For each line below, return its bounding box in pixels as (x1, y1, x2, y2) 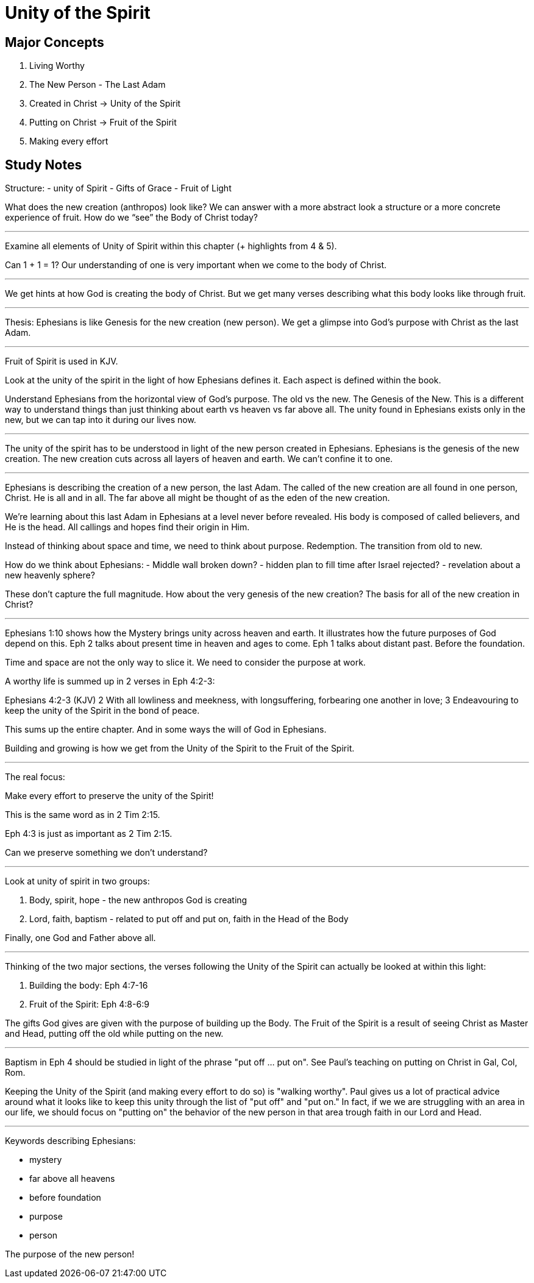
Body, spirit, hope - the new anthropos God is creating (29, 895, 247, 906)
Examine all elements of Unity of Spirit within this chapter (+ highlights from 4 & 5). (5, 241, 337, 252)
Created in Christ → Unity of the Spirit (29, 98, 181, 109)
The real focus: (5, 772, 65, 783)
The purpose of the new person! (5, 1249, 135, 1260)
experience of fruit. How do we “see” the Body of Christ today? (5, 212, 258, 223)
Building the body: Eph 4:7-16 (29, 980, 148, 991)
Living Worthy (29, 60, 85, 71)
